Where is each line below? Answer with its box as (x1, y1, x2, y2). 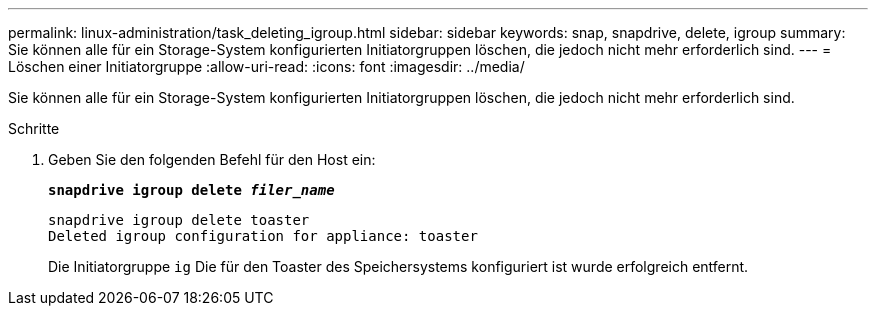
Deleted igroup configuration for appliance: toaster (48, 228, 478, 244)
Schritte (8, 120, 60, 137)
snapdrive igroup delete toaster (48, 212, 310, 228)
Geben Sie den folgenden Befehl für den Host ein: (48, 151, 376, 168)
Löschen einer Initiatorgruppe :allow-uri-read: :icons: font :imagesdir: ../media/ (8, 58, 525, 75)
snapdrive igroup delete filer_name (48, 182, 335, 198)
